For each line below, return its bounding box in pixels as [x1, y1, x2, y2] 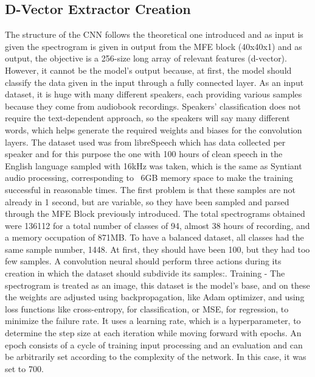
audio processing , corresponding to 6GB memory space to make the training [5, 171, 293, 184]
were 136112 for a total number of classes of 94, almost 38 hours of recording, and [5, 219, 310, 231]
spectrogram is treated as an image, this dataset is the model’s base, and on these [5, 278, 310, 291]
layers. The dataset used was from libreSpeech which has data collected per [5, 135, 286, 148]
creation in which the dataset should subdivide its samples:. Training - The [5, 267, 285, 280]
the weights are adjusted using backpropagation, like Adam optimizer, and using [5, 291, 305, 303]
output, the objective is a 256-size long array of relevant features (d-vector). [5, 52, 287, 65]
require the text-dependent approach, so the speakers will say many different [5, 111, 290, 124]
